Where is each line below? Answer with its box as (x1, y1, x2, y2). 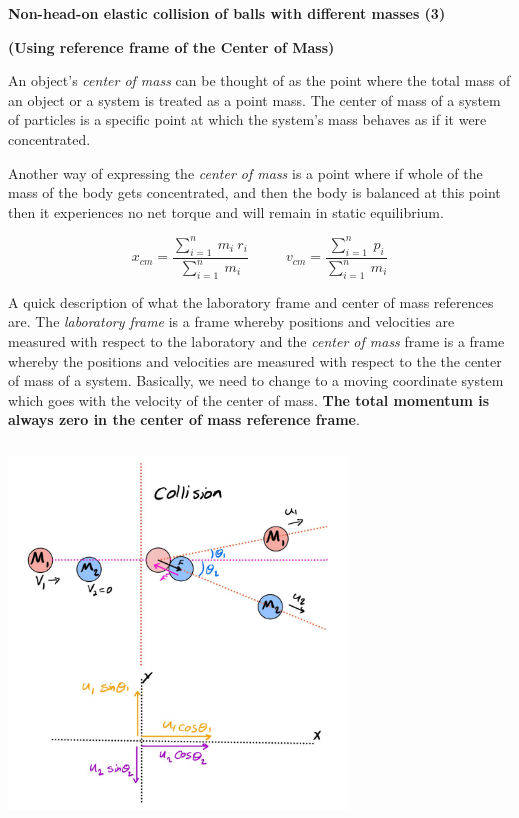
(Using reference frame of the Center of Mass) (8, 36, 335, 57)
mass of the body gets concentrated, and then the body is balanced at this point (8, 182, 501, 203)
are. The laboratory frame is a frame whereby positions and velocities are (8, 311, 455, 332)
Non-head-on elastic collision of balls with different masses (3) (8, 3, 446, 23)
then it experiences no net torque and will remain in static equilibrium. (8, 201, 444, 222)
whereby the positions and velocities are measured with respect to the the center (8, 350, 502, 371)
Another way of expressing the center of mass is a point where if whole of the (8, 162, 483, 183)
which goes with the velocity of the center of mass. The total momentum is (8, 389, 490, 410)
